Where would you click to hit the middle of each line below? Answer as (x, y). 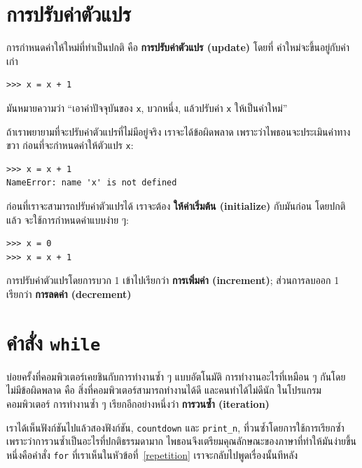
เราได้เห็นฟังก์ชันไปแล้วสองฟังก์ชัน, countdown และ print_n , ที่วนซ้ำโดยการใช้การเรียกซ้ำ (175, 427)
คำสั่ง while (54, 342)
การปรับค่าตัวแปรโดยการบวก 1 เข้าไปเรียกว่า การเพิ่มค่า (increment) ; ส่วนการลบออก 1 (173, 280)
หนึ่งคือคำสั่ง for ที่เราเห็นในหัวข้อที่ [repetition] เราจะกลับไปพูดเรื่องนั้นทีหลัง (152, 454)
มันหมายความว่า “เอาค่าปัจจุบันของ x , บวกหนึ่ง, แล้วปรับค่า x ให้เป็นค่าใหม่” (147, 107)
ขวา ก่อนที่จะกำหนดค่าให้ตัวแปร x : (70, 145)
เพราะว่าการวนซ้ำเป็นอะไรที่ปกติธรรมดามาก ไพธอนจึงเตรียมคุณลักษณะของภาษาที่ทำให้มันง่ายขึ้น (182, 441)
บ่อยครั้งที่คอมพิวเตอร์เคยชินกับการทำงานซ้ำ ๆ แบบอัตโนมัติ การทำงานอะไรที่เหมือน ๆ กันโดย (176, 376)
